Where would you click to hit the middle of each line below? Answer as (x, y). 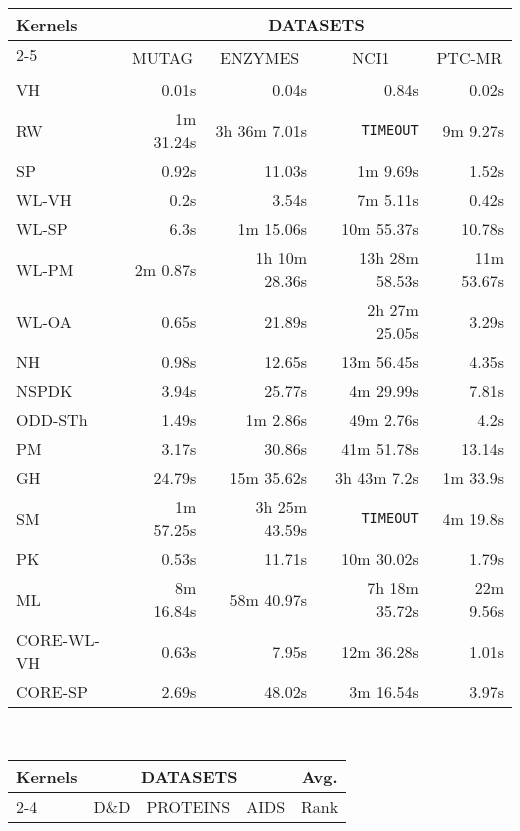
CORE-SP (52, 691)
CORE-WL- (58, 639)
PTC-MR (469, 57)
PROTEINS (188, 806)
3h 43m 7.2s (377, 477)
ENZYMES (260, 57)
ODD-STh (52, 419)
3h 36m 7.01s (261, 130)
